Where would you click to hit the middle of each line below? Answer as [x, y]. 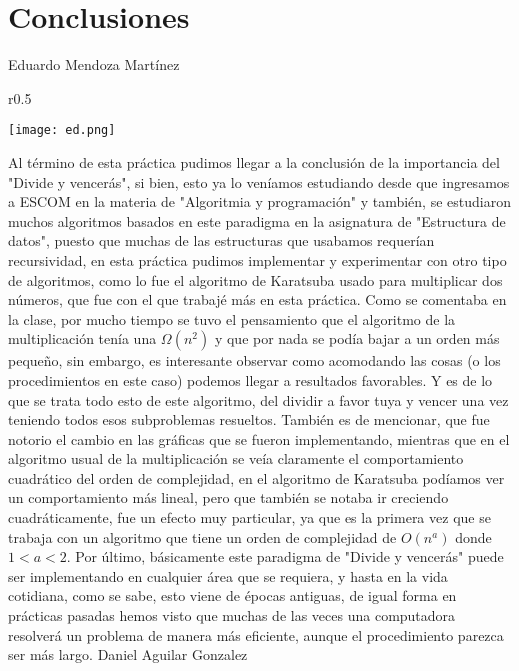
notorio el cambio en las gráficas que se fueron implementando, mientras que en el [259, 438]
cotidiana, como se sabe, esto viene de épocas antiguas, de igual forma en [232, 595]
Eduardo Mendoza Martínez [94, 64]
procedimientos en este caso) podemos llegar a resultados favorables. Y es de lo [250, 379]
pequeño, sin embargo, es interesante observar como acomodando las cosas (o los [254, 360]
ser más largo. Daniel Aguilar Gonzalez [128, 654]
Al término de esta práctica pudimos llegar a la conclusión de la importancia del [254, 161]
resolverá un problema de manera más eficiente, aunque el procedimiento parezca [256, 634]
